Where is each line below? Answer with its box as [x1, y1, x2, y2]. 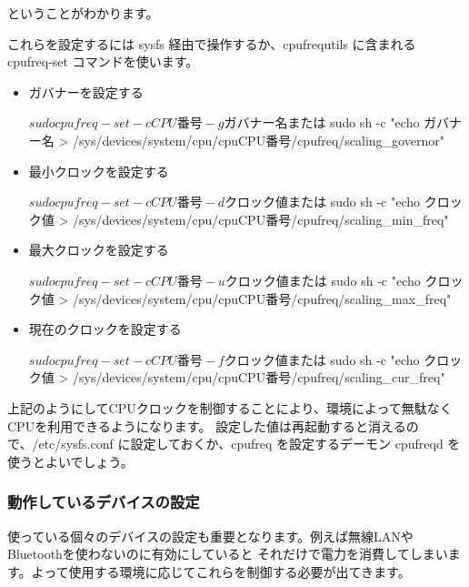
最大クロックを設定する [28, 240, 169, 259]
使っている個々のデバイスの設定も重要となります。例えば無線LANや [7, 526, 414, 545]
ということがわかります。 [7, 4, 159, 22]
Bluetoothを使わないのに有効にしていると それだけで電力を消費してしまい [7, 544, 448, 563]
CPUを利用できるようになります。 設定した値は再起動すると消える [7, 416, 406, 435]
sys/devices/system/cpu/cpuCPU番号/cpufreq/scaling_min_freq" [79, 209, 449, 228]
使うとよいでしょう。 [7, 451, 134, 471]
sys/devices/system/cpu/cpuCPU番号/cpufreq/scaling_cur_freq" [79, 368, 445, 387]
